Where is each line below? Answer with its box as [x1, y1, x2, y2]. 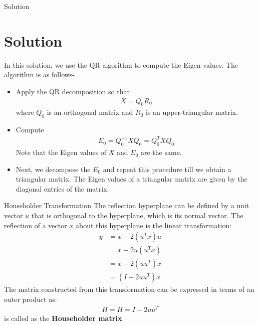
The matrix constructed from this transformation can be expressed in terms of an [4, 284, 254, 294]
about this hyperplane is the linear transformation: [76, 220, 232, 230]
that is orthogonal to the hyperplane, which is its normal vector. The [31, 210, 243, 221]
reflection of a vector [4, 220, 67, 230]
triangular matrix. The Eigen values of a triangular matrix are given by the [16, 174, 247, 184]
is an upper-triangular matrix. [146, 107, 238, 117]
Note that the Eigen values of [16, 147, 107, 157]
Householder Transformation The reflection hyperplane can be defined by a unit [4, 200, 249, 211]
